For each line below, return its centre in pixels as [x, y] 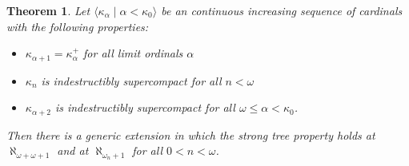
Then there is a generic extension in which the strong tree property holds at [191, 134]
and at [73, 150]
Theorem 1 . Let [48, 10]
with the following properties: [78, 26]
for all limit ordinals [133, 53]
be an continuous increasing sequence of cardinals [282, 10]
